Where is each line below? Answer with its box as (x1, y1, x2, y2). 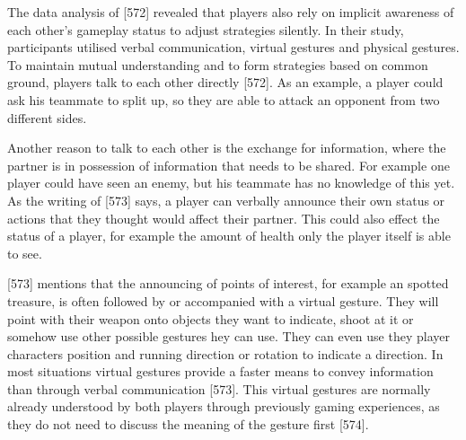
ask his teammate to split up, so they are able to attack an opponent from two (7, 90, 440, 109)
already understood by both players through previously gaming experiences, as (7, 397, 440, 416)
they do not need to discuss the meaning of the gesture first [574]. (7, 415, 369, 434)
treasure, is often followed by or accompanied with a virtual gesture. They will (7, 291, 439, 310)
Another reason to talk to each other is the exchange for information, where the (7, 138, 446, 157)
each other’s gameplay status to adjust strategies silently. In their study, (7, 20, 404, 39)
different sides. (7, 108, 87, 127)
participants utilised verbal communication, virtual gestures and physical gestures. (7, 38, 460, 57)
